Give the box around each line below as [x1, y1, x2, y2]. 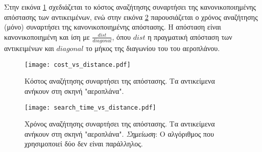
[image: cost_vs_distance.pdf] [25, 61, 131, 68]
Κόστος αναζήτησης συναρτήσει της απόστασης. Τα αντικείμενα [25, 75, 215, 86]
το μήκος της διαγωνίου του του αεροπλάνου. [86, 43, 220, 54]
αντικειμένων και [4, 43, 54, 54]
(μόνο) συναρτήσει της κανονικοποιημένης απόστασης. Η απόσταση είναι [4, 21, 221, 32]
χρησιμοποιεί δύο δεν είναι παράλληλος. [25, 138, 143, 149]
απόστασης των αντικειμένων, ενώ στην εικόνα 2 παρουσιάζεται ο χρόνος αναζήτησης [4, 11, 258, 22]
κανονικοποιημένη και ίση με [4, 31, 90, 42]
